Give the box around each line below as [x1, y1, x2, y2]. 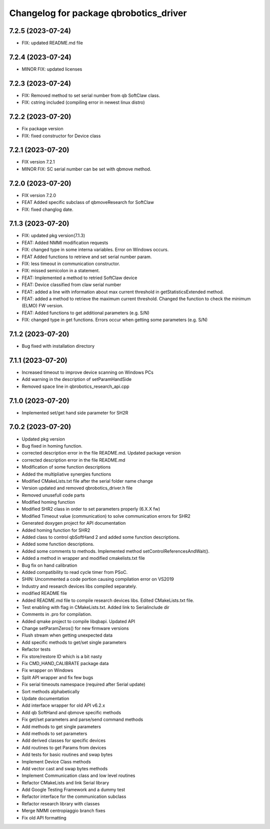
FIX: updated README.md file [21, 40, 83, 46]
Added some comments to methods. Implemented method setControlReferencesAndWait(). [21, 548, 210, 554]
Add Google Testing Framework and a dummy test [21, 787, 125, 793]
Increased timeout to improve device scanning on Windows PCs [21, 369, 153, 375]
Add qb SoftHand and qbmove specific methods [21, 709, 121, 715]
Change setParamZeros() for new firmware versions [21, 626, 129, 632]
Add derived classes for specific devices [21, 737, 106, 744]
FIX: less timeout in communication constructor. [21, 261, 120, 267]
